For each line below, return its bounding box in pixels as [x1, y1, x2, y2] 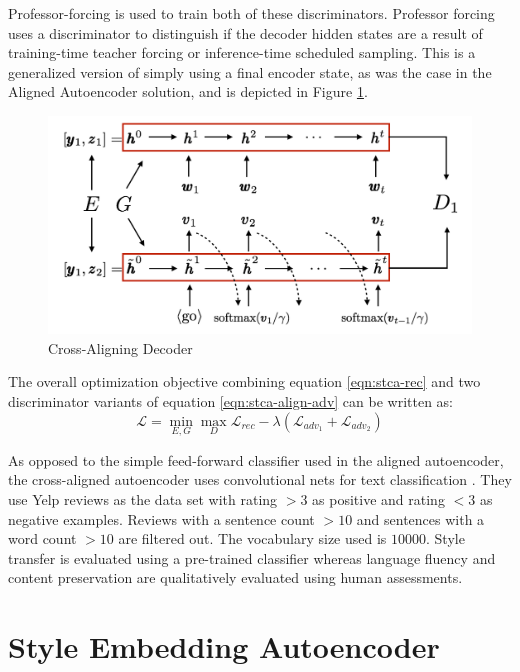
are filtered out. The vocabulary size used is [118, 528, 387, 549]
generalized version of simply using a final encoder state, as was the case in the [8, 61, 492, 82]
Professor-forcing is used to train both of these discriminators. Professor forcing [8, 3, 495, 23]
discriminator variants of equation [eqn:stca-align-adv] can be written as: [8, 390, 454, 411]
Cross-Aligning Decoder [48, 337, 193, 358]
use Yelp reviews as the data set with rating [8, 488, 278, 509]
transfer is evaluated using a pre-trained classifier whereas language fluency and [8, 547, 496, 568]
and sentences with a [356, 508, 485, 529]
